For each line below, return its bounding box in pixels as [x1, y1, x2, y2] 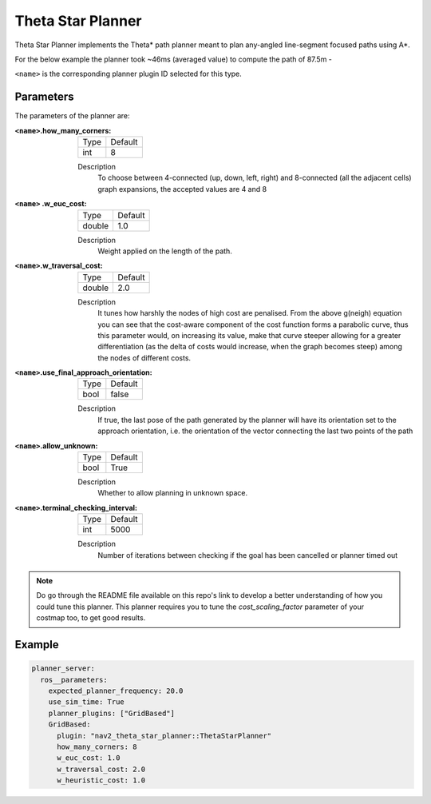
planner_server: [31, 664, 96, 673]
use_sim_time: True [48, 698, 125, 706]
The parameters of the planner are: [14, 111, 131, 121]
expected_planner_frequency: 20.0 [48, 686, 184, 695]
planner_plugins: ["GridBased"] [48, 708, 176, 718]
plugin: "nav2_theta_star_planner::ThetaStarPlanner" [57, 731, 272, 740]
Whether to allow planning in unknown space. [97, 488, 248, 498]
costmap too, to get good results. [36, 613, 146, 623]
